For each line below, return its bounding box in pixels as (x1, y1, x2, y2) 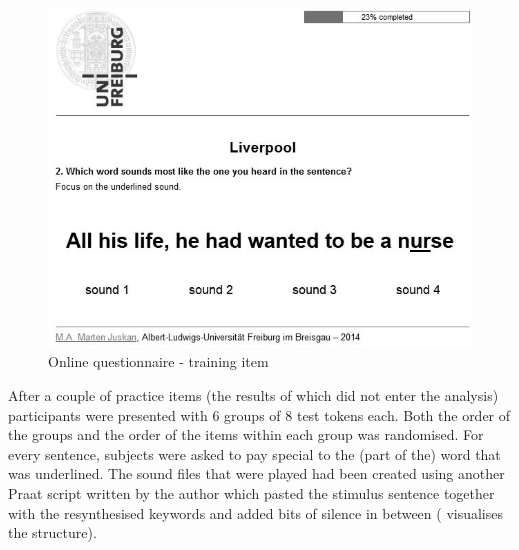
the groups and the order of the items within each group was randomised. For (8, 424, 484, 445)
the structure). (8, 522, 97, 543)
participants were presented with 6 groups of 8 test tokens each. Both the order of (8, 404, 511, 425)
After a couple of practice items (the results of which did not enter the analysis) (8, 384, 499, 405)
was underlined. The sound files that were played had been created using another (8, 463, 505, 484)
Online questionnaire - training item (48, 351, 269, 372)
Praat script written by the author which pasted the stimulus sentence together (8, 482, 495, 503)
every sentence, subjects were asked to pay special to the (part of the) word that (8, 443, 501, 464)
